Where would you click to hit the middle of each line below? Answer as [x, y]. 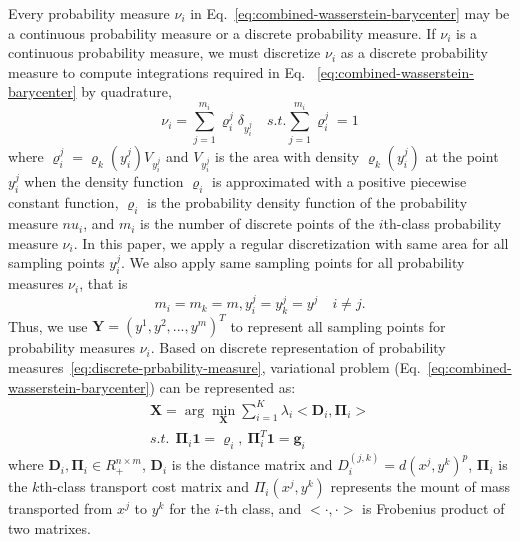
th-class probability [442, 223]
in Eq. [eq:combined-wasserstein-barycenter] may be [350, 13]
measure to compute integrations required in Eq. [157, 71]
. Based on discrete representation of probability [298, 347]
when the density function [104, 181]
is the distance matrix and [252, 464]
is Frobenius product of [433, 508]
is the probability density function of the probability [307, 202]
